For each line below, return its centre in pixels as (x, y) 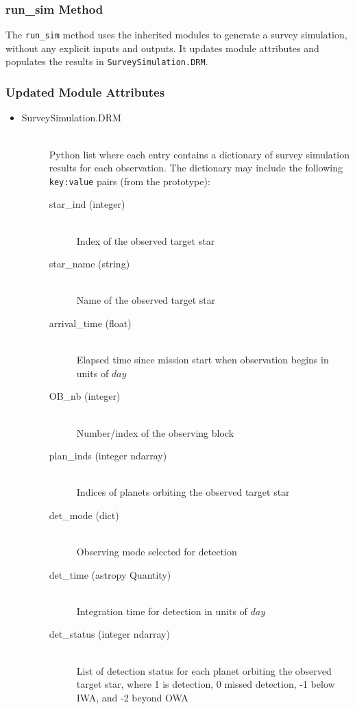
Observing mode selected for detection (157, 552)
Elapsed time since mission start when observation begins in (203, 360)
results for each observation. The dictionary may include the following (196, 168)
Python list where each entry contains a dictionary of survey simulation (199, 154)
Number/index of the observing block (155, 432)
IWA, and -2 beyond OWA (132, 697)
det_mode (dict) (84, 515)
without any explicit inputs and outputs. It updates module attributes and (162, 48)
